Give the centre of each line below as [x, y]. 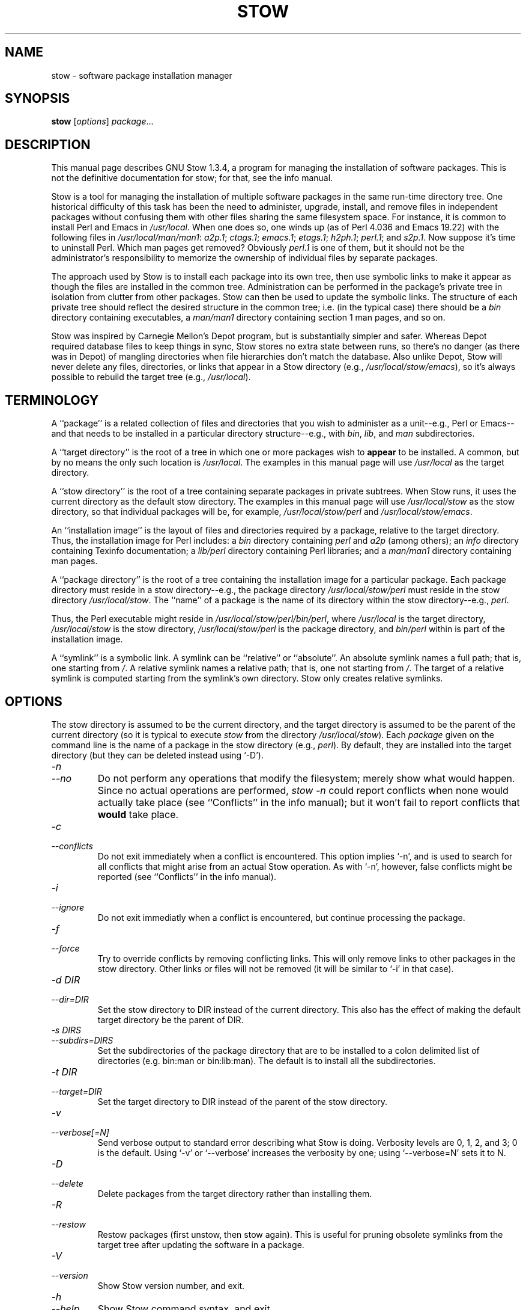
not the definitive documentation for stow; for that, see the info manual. [192, 178]
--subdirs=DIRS [82, 1040]
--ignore [68, 907]
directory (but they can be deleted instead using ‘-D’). [157, 755]
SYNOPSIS [38, 99]
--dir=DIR [70, 999]
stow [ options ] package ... [102, 121]
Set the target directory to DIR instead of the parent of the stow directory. [242, 1101]
